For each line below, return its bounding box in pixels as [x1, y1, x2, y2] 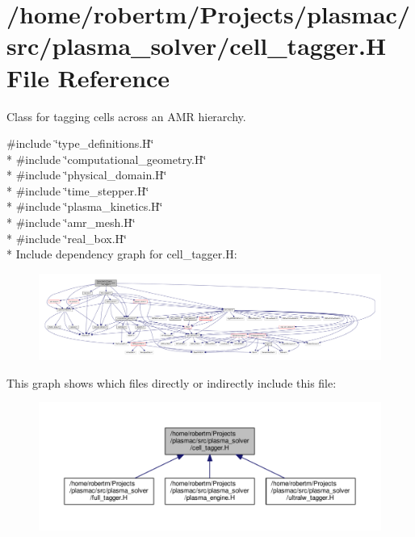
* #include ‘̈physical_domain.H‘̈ [6, 166, 167, 183]
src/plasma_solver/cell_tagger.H [6, 29, 387, 62]
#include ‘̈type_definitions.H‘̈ [6, 135, 154, 152]
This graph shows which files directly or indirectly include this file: [6, 374, 337, 391]
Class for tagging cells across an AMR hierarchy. [6, 107, 246, 124]
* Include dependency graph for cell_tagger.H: [6, 245, 237, 262]
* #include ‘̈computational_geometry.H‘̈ [6, 150, 207, 167]
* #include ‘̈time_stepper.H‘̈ [6, 182, 149, 199]
